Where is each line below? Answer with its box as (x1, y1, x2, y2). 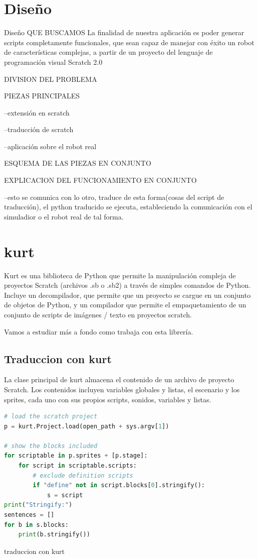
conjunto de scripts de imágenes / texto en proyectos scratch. (4, 309, 192, 319)
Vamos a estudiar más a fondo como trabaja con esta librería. (4, 326, 193, 337)
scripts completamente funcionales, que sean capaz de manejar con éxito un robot (4, 37, 254, 47)
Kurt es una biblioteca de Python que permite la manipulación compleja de (4, 270, 236, 280)
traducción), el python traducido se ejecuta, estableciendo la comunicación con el (4, 201, 252, 212)
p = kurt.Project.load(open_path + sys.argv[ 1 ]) (4, 422, 169, 430)
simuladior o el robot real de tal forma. (4, 211, 124, 221)
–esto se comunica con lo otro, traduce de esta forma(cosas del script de (4, 191, 224, 202)
